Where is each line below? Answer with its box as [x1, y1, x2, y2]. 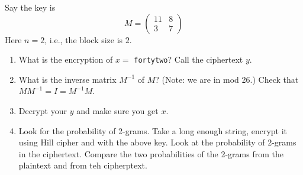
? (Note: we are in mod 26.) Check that [155, 73, 299, 85]
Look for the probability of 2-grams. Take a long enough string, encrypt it [18, 124, 288, 137]
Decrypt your [18, 105, 67, 117]
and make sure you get [76, 105, 159, 117]
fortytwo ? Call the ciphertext [134, 53, 243, 66]
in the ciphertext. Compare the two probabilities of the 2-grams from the [18, 147, 283, 160]
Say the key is [5, 1, 56, 13]
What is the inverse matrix [18, 73, 117, 85]
